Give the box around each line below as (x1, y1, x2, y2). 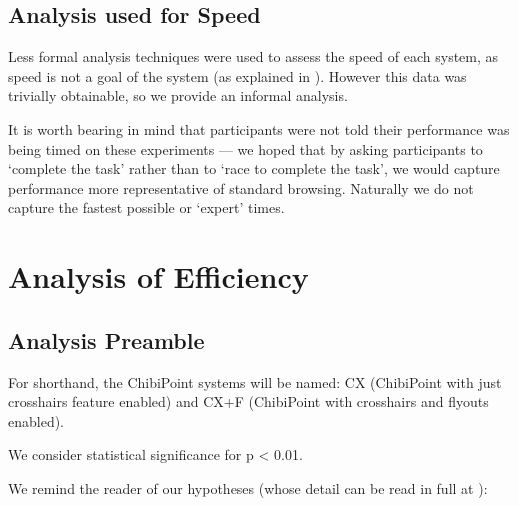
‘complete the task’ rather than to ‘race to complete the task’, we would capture (8, 158, 500, 179)
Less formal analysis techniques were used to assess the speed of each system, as (8, 46, 499, 67)
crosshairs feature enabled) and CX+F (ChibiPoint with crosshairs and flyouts (8, 391, 489, 412)
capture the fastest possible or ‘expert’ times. (8, 197, 285, 218)
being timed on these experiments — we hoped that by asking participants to (8, 138, 483, 159)
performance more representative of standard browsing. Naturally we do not (8, 177, 474, 198)
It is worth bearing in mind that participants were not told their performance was (8, 118, 510, 139)
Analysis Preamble (8, 324, 205, 355)
